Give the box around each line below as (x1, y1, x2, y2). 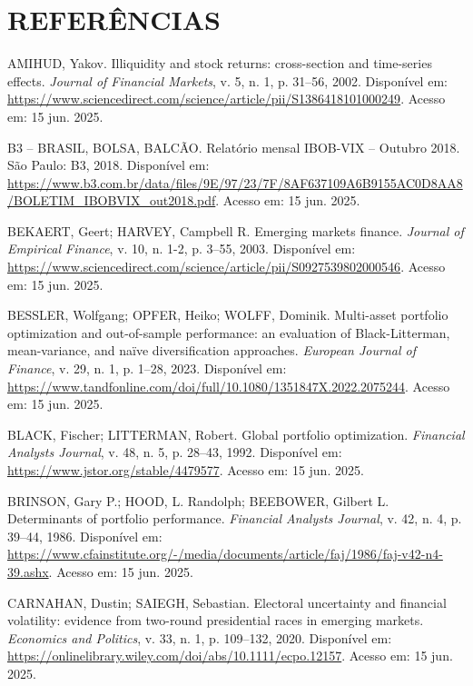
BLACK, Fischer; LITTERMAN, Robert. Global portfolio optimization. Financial (7, 424, 465, 443)
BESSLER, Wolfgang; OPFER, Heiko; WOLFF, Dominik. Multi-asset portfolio (7, 305, 448, 324)
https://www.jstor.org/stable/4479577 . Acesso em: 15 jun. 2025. (7, 461, 364, 479)
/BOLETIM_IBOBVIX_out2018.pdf (7, 191, 216, 210)
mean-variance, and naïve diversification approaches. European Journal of (7, 341, 416, 360)
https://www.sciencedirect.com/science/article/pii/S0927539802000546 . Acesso (7, 257, 446, 276)
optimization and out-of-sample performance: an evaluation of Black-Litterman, (7, 323, 450, 342)
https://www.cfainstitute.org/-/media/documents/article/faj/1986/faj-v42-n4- (7, 544, 443, 563)
